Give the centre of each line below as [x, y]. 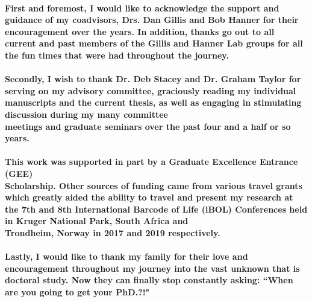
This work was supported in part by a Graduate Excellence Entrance [151, 162]
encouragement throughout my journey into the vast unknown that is [152, 268]
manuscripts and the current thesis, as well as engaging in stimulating [153, 102]
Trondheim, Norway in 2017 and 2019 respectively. [113, 232]
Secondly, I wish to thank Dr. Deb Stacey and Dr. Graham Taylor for [153, 79]
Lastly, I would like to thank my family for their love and [126, 256]
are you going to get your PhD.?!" [77, 291]
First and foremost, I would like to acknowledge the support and [142, 8]
